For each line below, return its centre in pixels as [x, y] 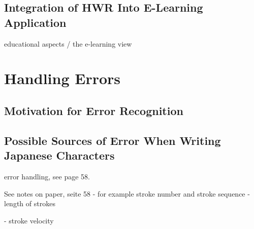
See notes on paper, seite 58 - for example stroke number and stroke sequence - [127, 193]
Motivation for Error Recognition [94, 110]
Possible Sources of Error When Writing [113, 140]
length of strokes [30, 203]
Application [35, 22]
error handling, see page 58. [47, 176]
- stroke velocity [29, 220]
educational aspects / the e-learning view [68, 43]
